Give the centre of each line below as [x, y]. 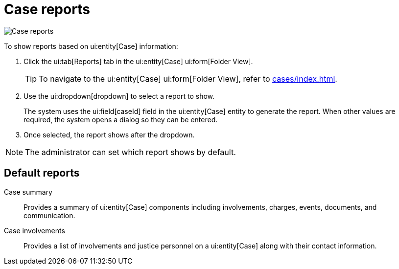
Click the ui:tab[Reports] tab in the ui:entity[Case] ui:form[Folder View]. [138, 61]
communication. [49, 215]
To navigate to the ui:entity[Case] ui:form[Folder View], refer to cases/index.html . [188, 78]
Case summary [28, 192]
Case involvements [35, 230]
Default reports [42, 173]
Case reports [47, 9]
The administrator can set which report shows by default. [130, 152]
